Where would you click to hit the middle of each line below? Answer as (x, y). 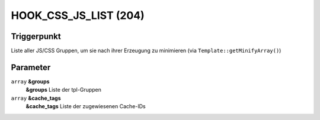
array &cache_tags (36, 98)
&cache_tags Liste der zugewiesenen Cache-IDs (86, 106)
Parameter (31, 67)
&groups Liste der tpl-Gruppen (64, 90)
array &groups (30, 81)
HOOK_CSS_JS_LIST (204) (78, 15)
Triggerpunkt (36, 36)
